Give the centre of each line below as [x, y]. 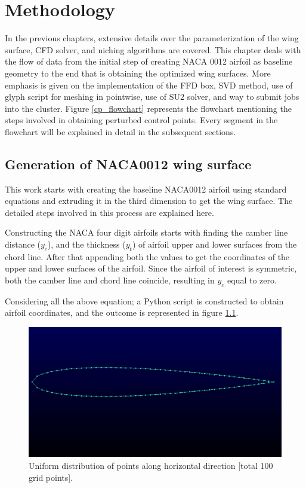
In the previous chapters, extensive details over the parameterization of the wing [152, 38]
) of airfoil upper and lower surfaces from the [214, 244]
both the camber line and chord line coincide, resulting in [110, 280]
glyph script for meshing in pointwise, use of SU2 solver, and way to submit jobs [152, 97]
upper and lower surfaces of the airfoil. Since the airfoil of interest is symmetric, [151, 268]
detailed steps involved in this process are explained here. [109, 212]
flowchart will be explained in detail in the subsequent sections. [120, 131]
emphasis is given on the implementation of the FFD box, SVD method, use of [149, 85]
